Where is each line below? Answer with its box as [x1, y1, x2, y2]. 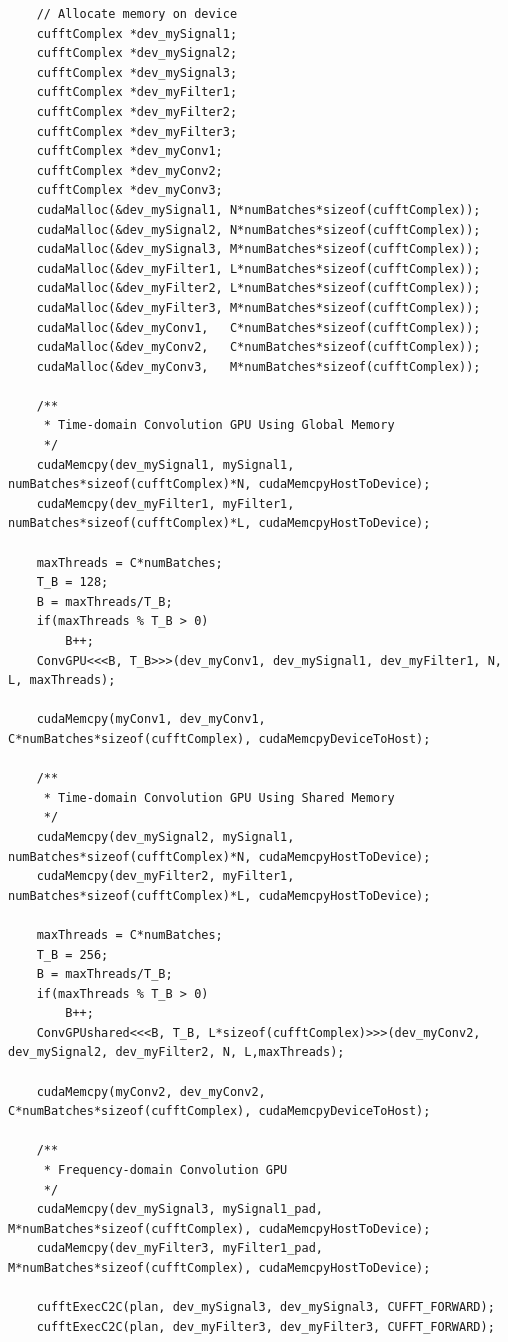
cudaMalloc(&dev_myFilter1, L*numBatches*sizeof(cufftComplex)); [36, 261, 481, 276]
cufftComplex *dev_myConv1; [36, 144, 223, 159]
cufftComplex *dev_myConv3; [36, 183, 223, 198]
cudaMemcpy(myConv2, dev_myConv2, [36, 1084, 266, 1099]
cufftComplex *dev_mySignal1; [36, 26, 238, 41]
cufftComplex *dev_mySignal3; [36, 65, 238, 80]
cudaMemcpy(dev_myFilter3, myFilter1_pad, [36, 1241, 323, 1256]
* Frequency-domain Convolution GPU [43, 1163, 288, 1178]
